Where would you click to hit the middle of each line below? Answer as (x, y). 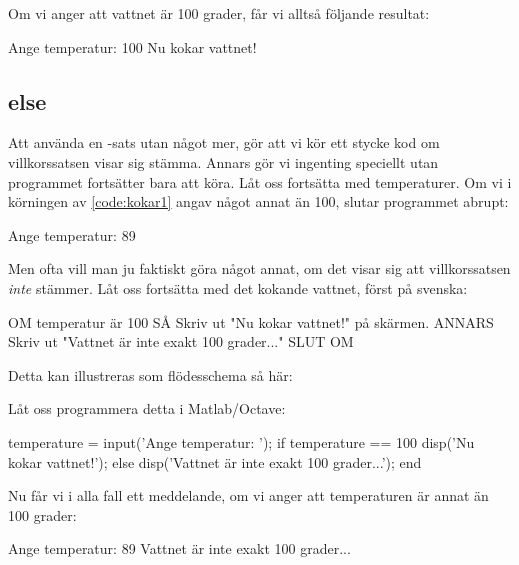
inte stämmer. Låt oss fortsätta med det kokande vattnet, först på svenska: (238, 287)
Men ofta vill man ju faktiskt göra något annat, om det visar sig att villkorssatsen (259, 268)
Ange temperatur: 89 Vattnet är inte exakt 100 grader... (179, 548)
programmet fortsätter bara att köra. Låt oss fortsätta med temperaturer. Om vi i (260, 181)
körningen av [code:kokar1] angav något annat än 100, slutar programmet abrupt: (258, 201)
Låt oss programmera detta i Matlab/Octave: (147, 408)
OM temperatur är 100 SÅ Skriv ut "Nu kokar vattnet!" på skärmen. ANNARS (251, 321)
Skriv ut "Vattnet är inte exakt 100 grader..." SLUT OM (181, 341)
